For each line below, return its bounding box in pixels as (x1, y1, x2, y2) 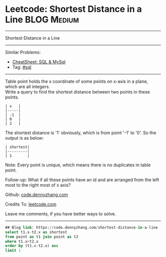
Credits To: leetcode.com (5, 201, 57, 207)
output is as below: (5, 135, 44, 141)
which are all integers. (5, 83, 50, 90)
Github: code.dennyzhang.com (5, 192, 68, 198)
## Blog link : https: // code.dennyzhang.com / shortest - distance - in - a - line (5, 225, 158, 230)
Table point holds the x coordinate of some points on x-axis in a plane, (5, 78, 148, 84)
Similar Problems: (5, 49, 41, 55)
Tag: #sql (12, 64, 32, 70)
